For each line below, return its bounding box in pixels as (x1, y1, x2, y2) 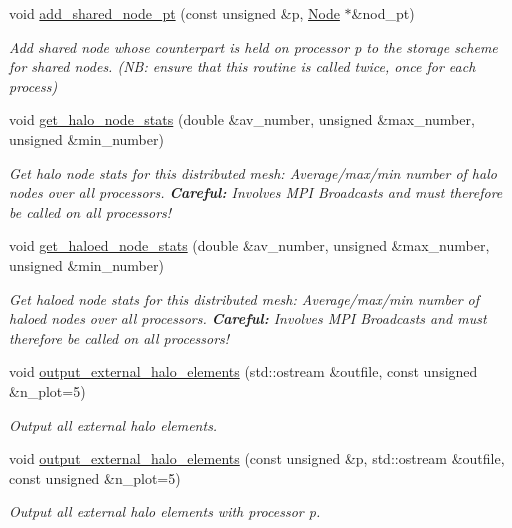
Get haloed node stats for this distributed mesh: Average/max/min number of (9, 288, 480, 309)
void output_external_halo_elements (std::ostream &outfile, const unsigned (9, 361, 478, 382)
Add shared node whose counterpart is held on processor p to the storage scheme (9, 36, 498, 57)
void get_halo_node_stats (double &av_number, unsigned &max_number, (9, 109, 475, 130)
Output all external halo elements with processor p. (9, 501, 321, 522)
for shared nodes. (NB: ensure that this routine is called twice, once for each (9, 56, 476, 77)
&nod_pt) (351, 3, 415, 23)
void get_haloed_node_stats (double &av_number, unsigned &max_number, (9, 235, 490, 256)
